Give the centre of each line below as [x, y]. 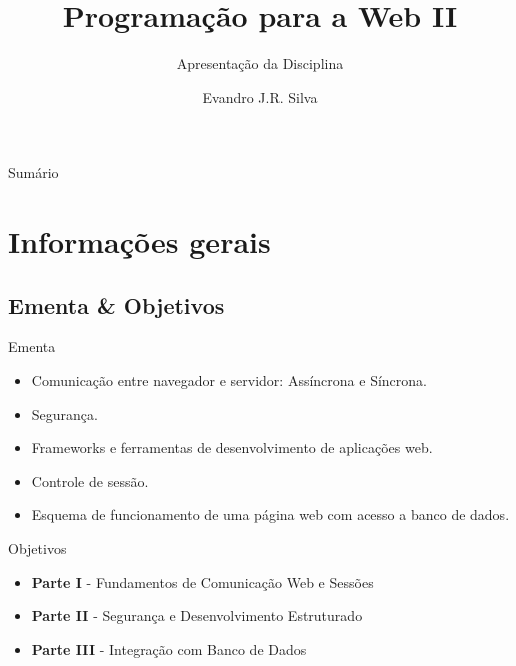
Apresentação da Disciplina [260, 63]
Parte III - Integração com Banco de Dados [169, 648]
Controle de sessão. [90, 480]
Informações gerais [139, 241]
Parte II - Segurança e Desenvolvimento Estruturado [197, 615]
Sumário [33, 172]
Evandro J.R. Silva [260, 96]
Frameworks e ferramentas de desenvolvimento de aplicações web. [232, 447]
